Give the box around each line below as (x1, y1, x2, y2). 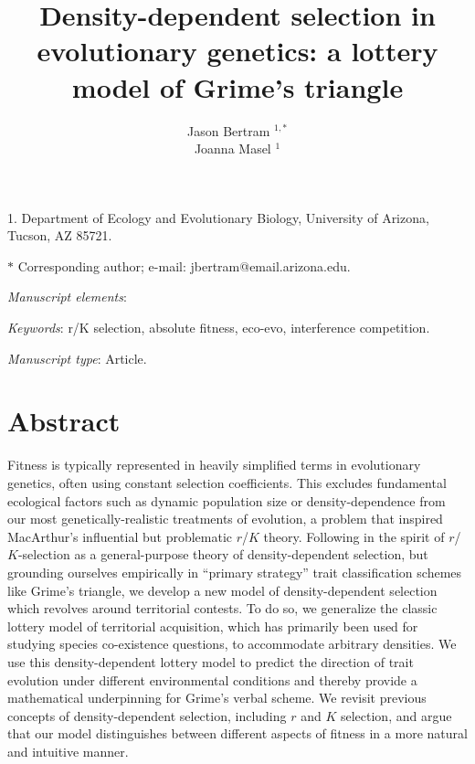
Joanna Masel (194, 139, 271, 158)
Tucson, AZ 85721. (7, 226, 112, 245)
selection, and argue (340, 706, 452, 725)
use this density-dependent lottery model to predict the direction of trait (7, 652, 414, 671)
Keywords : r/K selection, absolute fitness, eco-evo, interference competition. (7, 318, 430, 337)
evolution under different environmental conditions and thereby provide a (7, 670, 417, 689)
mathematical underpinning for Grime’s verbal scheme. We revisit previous (7, 688, 427, 707)
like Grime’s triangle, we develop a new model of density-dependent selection (7, 580, 438, 600)
